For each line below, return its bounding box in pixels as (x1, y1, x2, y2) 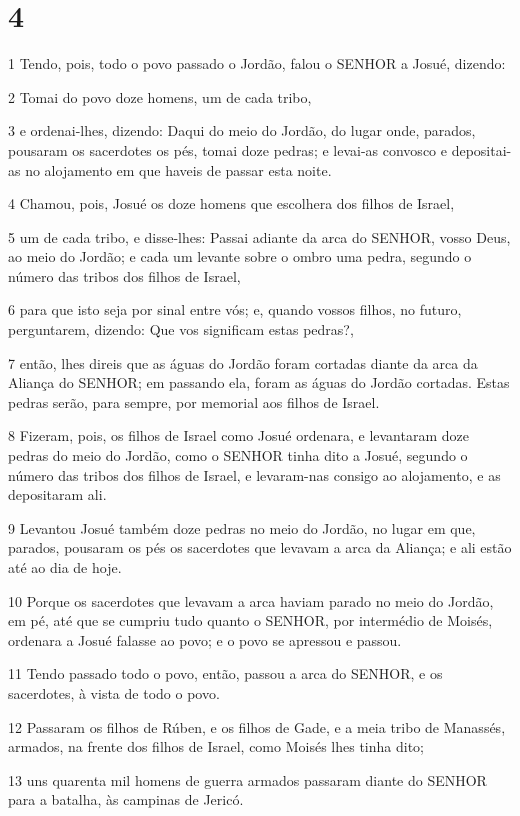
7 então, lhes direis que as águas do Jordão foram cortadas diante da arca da (8, 352, 478, 373)
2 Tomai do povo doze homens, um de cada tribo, (8, 86, 312, 107)
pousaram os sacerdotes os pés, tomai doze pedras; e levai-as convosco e (8, 139, 447, 160)
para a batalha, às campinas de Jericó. (8, 789, 244, 810)
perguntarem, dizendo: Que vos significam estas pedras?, (8, 319, 354, 340)
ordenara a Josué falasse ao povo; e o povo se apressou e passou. (8, 629, 402, 650)
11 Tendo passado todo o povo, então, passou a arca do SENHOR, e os (8, 663, 443, 684)
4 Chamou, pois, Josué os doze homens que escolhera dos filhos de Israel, (8, 193, 455, 214)
